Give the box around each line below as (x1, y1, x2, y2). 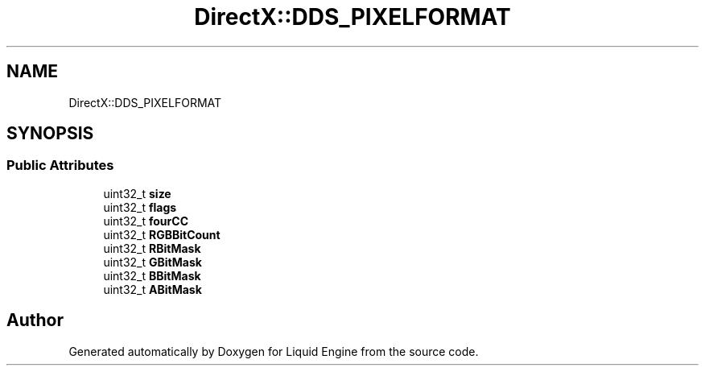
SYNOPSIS (6, 123, 94, 144)
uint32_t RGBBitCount (103, 227, 221, 242)
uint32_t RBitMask (103, 241, 201, 255)
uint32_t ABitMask (103, 282, 202, 296)
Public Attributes (6, 157, 114, 174)
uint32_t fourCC (103, 213, 188, 228)
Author (6, 310, 64, 331)
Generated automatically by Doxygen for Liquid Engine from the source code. (68, 344, 479, 358)
